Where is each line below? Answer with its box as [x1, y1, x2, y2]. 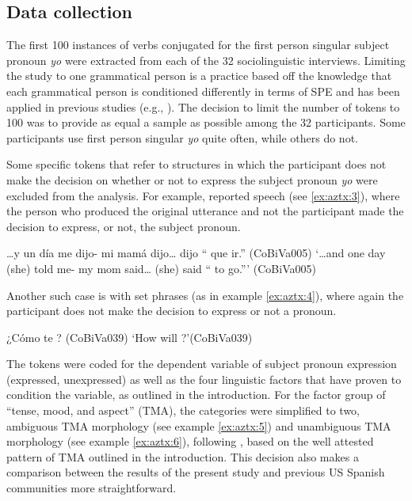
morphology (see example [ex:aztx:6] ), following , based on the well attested [6, 433, 374, 450]
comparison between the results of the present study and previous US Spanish [6, 464, 385, 480]
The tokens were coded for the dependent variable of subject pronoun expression [6, 355, 397, 372]
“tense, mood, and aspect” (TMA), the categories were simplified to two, [6, 402, 360, 419]
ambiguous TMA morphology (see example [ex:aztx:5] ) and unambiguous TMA [6, 417, 391, 434]
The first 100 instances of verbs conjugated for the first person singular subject [6, 36, 390, 53]
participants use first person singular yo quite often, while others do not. [6, 129, 358, 146]
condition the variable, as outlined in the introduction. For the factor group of [6, 386, 386, 403]
